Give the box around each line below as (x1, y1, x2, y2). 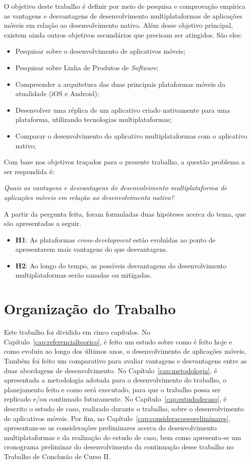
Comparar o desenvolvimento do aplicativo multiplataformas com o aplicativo (15, 130, 247, 141)
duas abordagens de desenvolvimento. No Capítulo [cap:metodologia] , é (4, 365, 217, 375)
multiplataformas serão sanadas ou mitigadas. (15, 270, 152, 280)
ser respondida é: (4, 166, 55, 176)
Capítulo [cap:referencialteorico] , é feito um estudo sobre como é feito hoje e (4, 336, 232, 346)
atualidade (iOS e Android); (15, 88, 99, 99)
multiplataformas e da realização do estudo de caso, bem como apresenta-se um (4, 432, 241, 442)
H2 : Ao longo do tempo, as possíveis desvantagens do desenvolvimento (15, 260, 227, 270)
